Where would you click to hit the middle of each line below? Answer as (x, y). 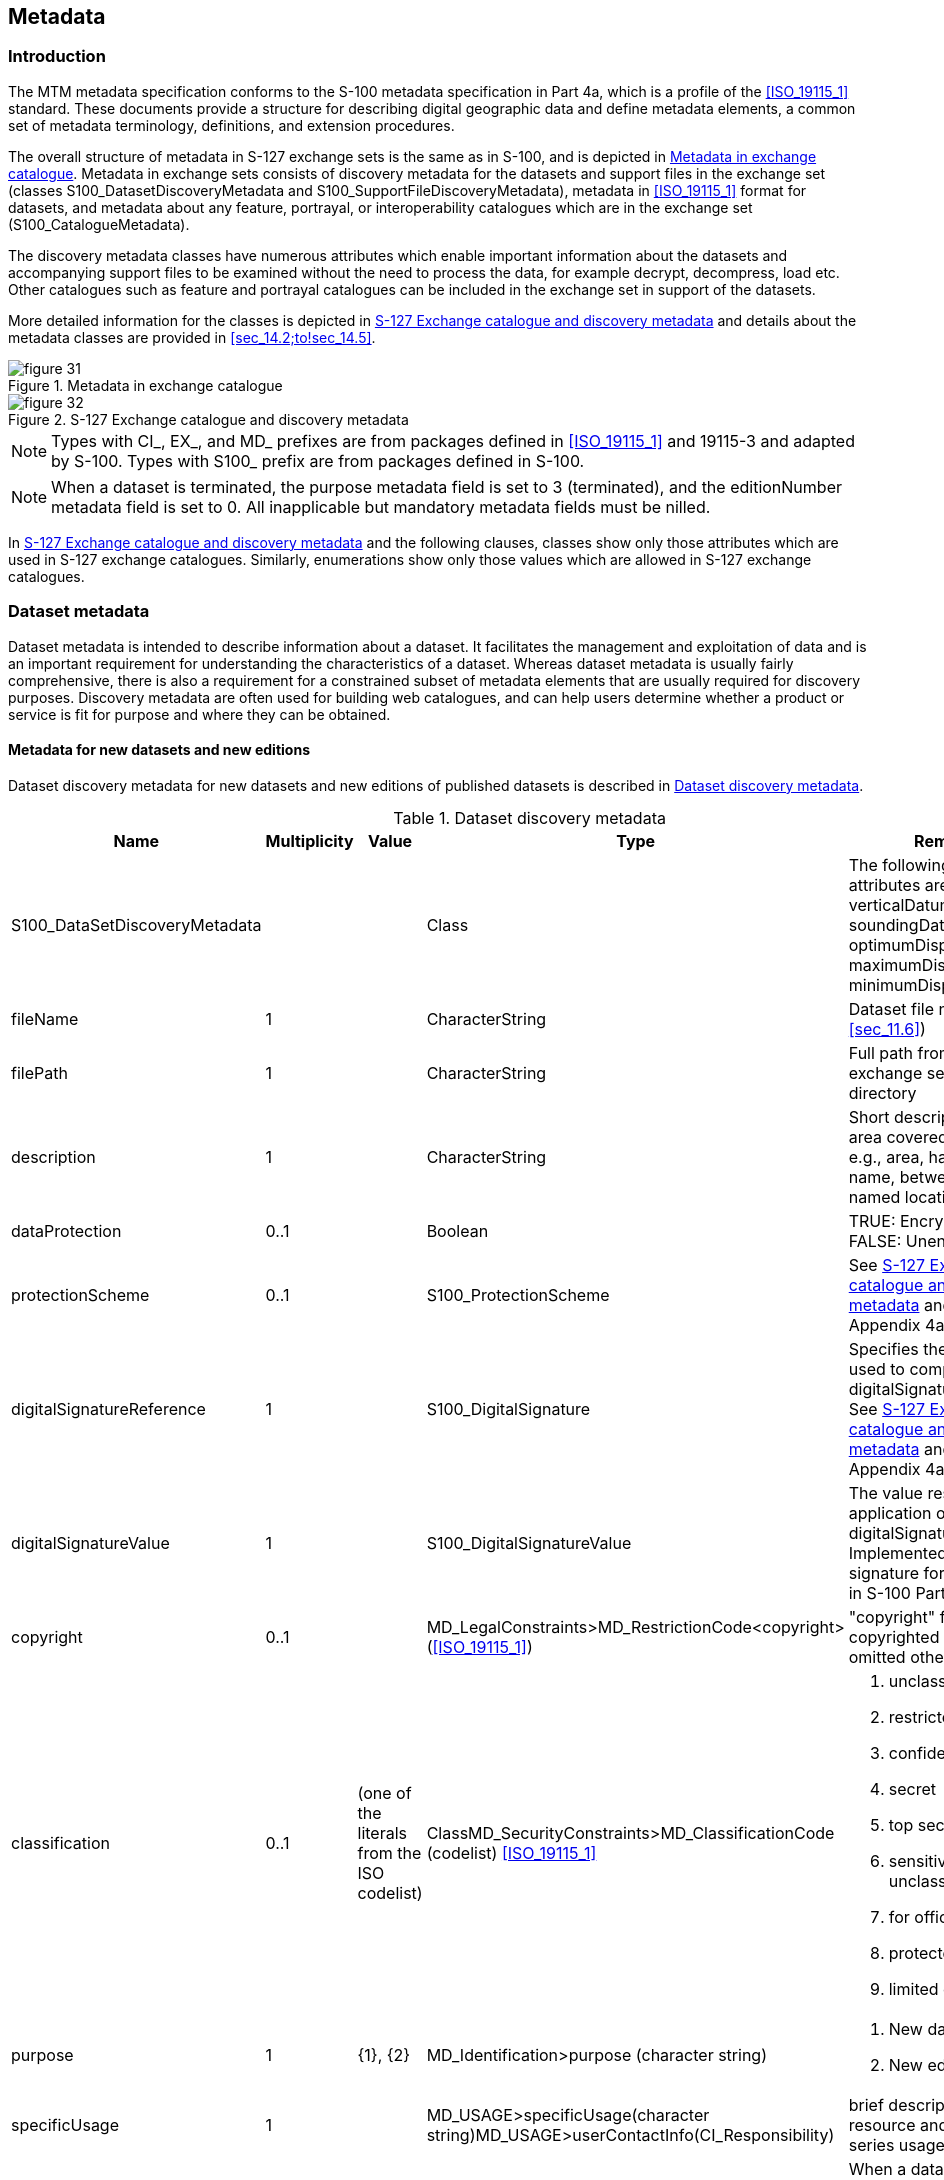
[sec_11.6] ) (887, 1028)
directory (882, 1092)
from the (389, 1852)
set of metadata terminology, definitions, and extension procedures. (231, 125)
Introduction (57, 56)
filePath (39, 1072)
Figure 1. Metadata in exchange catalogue (145, 385)
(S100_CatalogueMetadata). (99, 224)
